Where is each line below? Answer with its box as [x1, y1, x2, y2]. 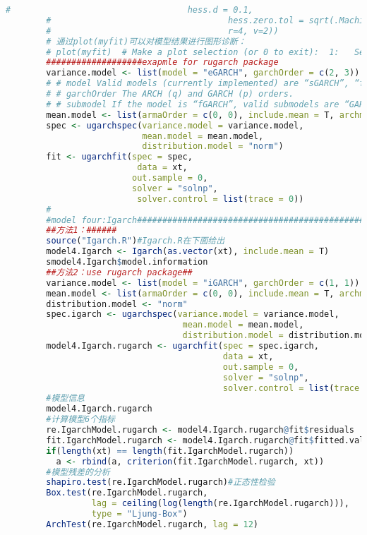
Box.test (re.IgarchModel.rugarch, [46, 488, 208, 498]
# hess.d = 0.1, [6, 5, 253, 15]
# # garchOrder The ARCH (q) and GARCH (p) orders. [46, 89, 294, 99]
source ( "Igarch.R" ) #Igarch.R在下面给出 [46, 236, 225, 246]
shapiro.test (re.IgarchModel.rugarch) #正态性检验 [46, 477, 275, 488]
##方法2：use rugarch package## [46, 267, 193, 277]
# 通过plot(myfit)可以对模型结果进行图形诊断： [46, 36, 246, 47]
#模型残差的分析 [46, 467, 110, 477]
